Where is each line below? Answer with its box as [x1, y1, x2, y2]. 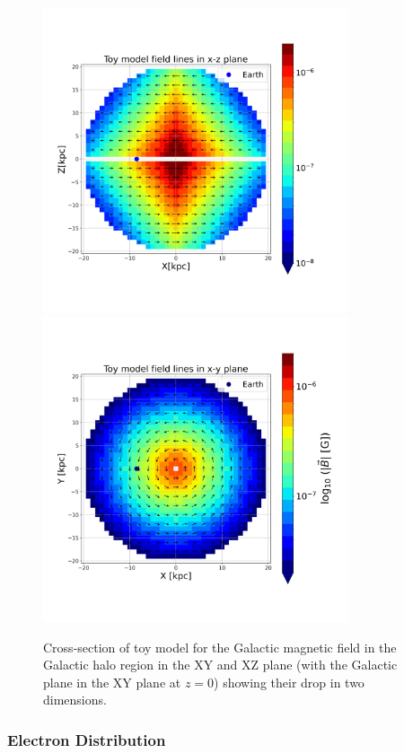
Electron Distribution [7, 728, 166, 750]
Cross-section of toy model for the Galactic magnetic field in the [43, 637, 397, 656]
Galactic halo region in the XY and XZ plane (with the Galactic [43, 655, 398, 674]
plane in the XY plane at [43, 672, 181, 691]
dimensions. [43, 690, 107, 709]
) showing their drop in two [214, 672, 364, 691]
